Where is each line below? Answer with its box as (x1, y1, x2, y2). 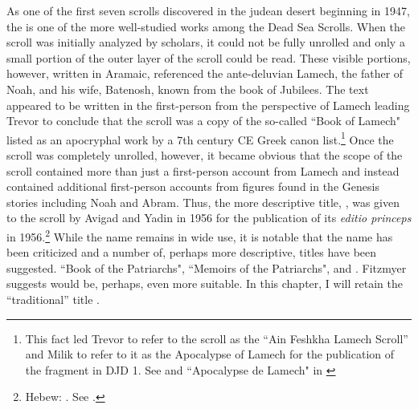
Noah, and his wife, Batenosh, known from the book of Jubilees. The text (6, 80, 369, 97)
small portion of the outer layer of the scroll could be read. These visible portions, (6, 49, 411, 66)
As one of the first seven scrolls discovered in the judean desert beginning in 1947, (6, 2, 410, 18)
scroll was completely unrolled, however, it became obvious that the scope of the (6, 147, 403, 163)
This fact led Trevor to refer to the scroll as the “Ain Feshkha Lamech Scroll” (25, 330, 408, 346)
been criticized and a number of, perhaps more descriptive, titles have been (6, 244, 377, 261)
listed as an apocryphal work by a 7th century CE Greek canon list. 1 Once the (6, 128, 394, 148)
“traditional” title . (6, 291, 100, 307)
